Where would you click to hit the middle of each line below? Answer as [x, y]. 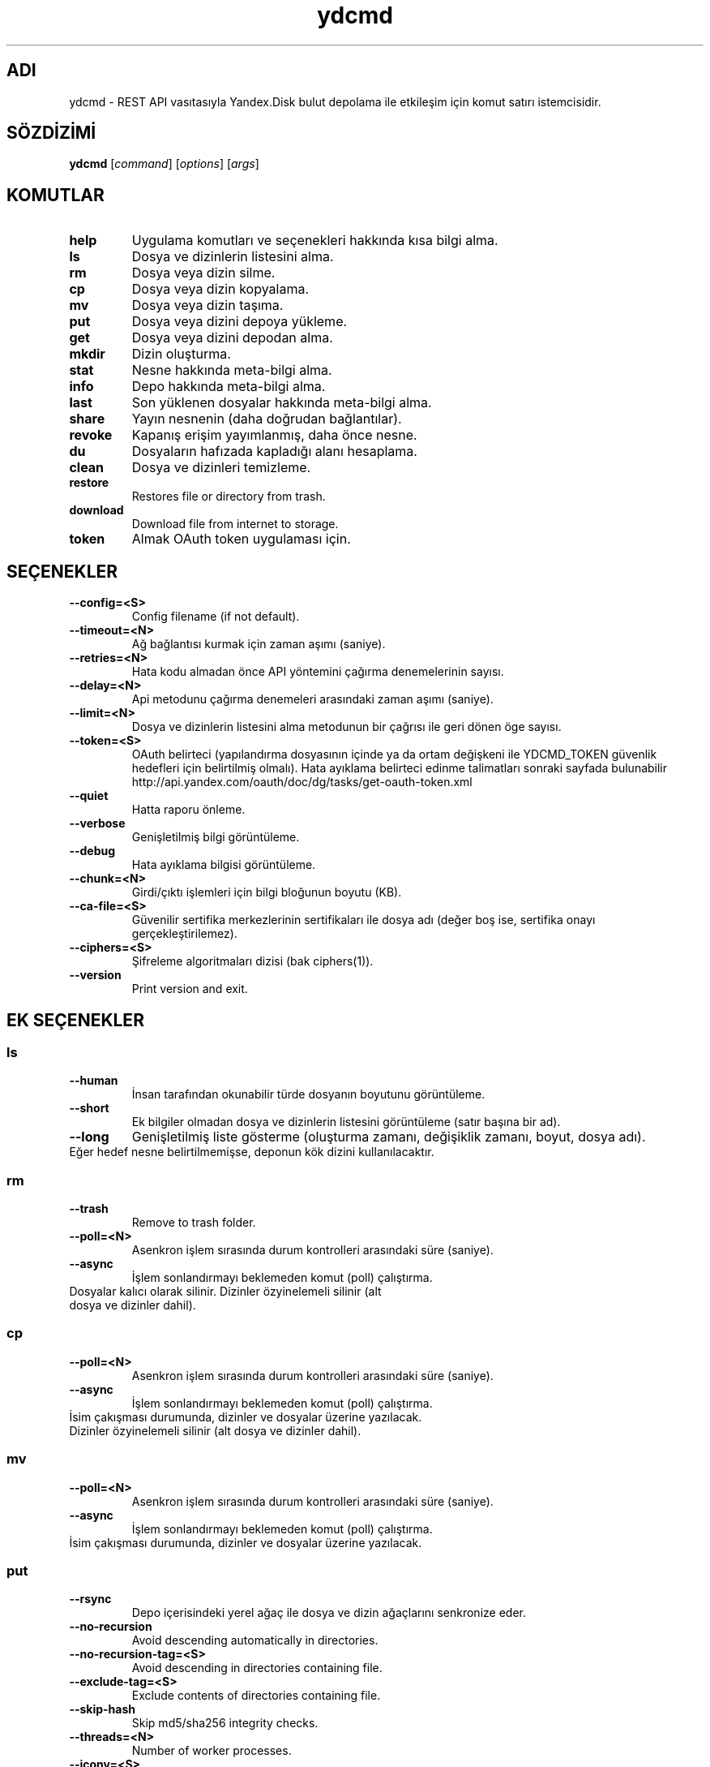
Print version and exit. [190, 989]
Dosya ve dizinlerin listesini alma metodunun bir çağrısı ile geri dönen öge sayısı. [346, 727]
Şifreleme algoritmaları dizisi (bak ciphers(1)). [252, 961]
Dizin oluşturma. [181, 354]
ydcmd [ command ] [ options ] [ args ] [164, 164]
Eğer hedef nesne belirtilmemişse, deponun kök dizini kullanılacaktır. [252, 1152]
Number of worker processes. [212, 1751]
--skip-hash [103, 1709]
